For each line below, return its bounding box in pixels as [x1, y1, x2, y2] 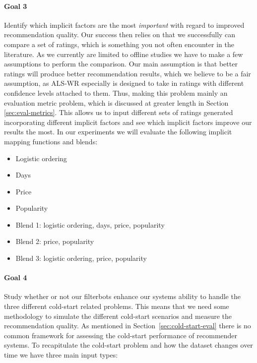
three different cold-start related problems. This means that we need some [4, 301, 229, 311]
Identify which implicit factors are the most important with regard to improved [4, 19, 245, 30]
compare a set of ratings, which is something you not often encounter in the [4, 39, 234, 49]
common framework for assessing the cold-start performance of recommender [4, 330, 238, 340]
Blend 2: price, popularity [15, 236, 94, 246]
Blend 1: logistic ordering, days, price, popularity [15, 219, 165, 230]
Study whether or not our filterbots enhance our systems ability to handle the [4, 291, 241, 302]
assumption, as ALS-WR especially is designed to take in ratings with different [4, 78, 244, 88]
